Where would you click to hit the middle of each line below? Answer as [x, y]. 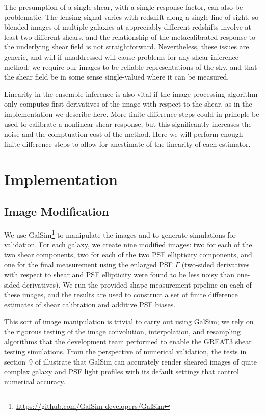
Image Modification [57, 211]
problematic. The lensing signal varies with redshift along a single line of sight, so [131, 17]
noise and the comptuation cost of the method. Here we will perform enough [124, 134]
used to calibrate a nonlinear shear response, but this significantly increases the [128, 124]
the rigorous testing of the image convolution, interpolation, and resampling [122, 331]
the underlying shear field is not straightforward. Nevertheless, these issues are [127, 47]
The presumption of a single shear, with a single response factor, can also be [124, 7]
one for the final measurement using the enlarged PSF [88, 264]
